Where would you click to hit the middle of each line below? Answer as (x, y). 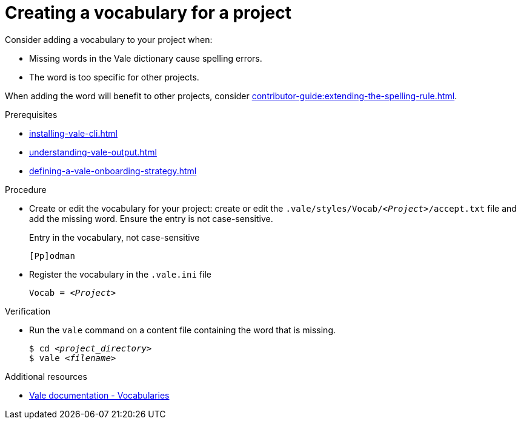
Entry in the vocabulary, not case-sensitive (114, 237)
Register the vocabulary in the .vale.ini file (120, 274)
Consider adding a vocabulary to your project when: (109, 39)
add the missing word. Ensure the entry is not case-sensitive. (151, 218)
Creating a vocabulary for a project (148, 13)
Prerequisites (31, 114)
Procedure (26, 189)
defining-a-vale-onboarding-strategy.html (113, 171)
